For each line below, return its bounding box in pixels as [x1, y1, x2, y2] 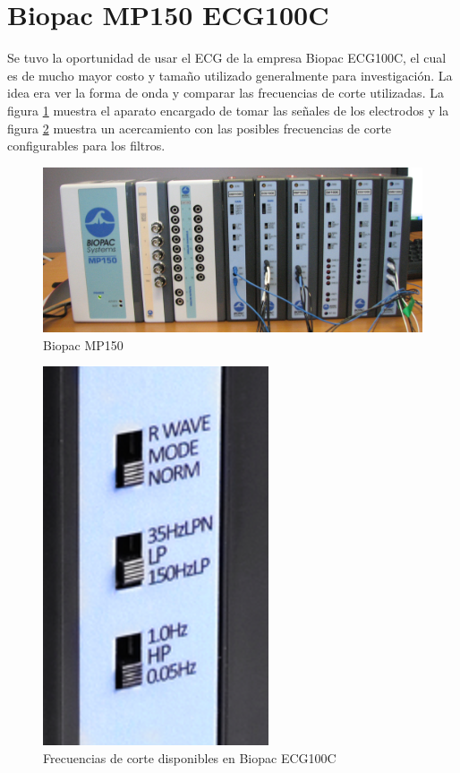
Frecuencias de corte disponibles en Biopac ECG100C [43, 748, 336, 767]
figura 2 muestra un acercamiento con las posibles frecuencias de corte [7, 118, 392, 137]
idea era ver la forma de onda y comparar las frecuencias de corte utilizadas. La [7, 83, 444, 102]
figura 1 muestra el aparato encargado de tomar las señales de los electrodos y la [7, 100, 449, 119]
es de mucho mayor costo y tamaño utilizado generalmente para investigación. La [7, 65, 453, 84]
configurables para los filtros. [7, 136, 166, 155]
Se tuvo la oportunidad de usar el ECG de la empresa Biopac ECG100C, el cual [7, 48, 447, 67]
